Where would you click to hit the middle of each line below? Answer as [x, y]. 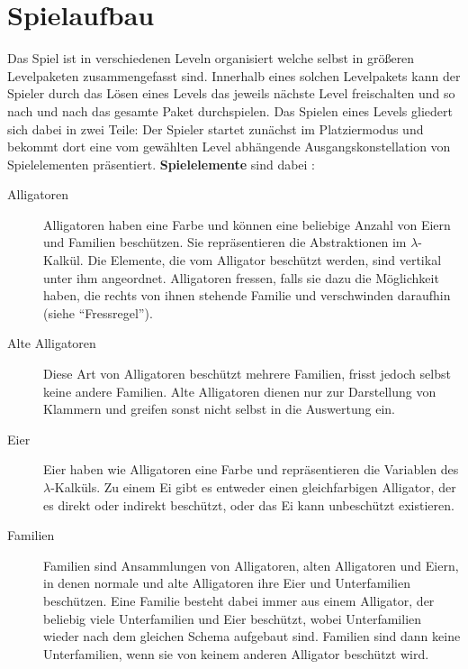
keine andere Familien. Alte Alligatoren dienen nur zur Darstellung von [240, 391]
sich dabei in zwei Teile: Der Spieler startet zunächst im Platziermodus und [216, 128]
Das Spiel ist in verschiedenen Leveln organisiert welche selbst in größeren [211, 58]
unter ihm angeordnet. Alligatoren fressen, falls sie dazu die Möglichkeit [241, 277]
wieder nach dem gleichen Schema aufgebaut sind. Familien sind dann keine [252, 636]
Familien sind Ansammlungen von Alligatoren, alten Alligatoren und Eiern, [251, 565]
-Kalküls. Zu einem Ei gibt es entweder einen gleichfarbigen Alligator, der [253, 487]
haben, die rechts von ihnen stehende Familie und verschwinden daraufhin [247, 295]
